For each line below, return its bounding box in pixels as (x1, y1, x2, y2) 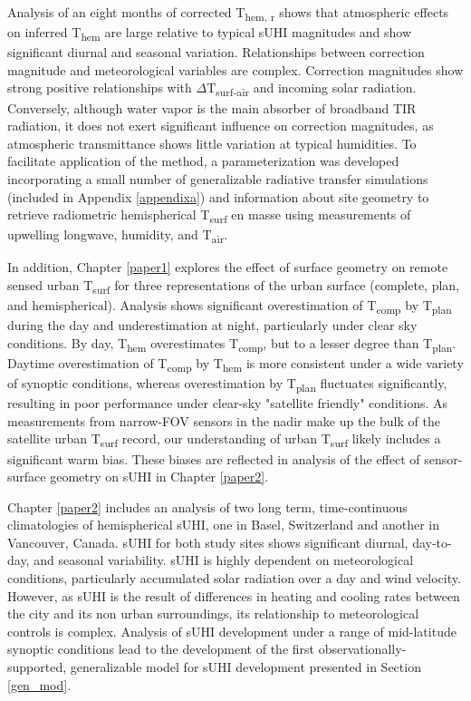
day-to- (412, 532, 452, 551)
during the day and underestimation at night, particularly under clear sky (7, 316, 418, 335)
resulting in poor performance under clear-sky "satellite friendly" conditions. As (7, 394, 448, 413)
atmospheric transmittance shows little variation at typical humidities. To (7, 133, 417, 152)
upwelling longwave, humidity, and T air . (7, 225, 228, 247)
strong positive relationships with (7, 78, 192, 97)
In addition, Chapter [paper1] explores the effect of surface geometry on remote (7, 258, 448, 277)
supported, (7, 657, 67, 677)
